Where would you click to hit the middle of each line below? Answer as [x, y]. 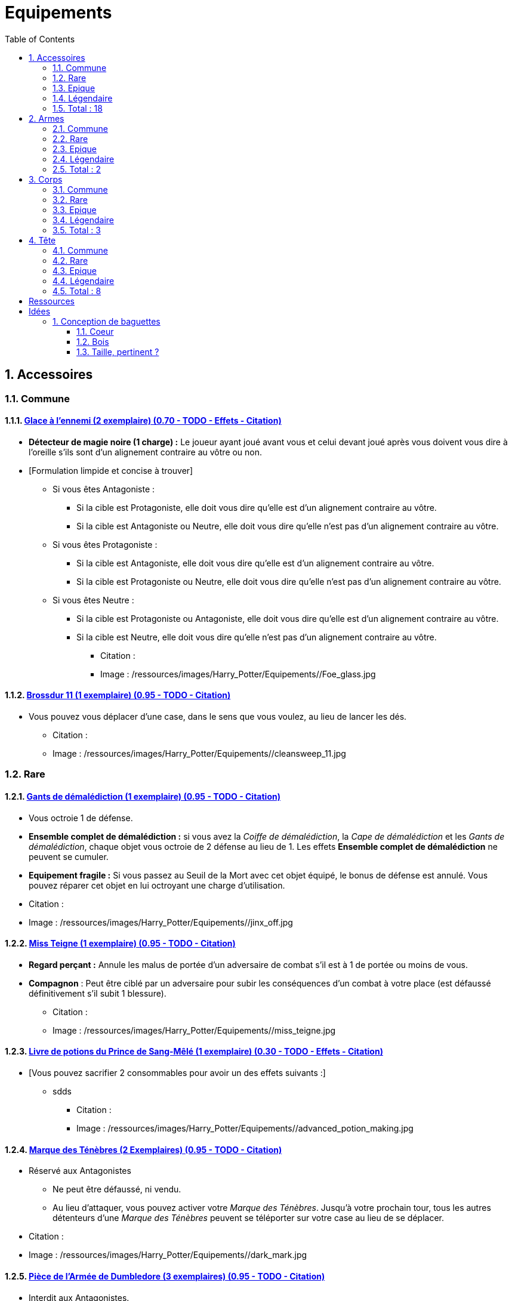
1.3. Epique [74, 88]
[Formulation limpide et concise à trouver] [111, 470]
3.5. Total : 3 [77, 230]
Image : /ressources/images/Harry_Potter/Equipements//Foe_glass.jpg [238, 674]
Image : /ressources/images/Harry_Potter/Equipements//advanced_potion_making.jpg [245, 1129]
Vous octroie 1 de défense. [81, 818]
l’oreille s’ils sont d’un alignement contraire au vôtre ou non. [146, 452]
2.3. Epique [75, 149]
